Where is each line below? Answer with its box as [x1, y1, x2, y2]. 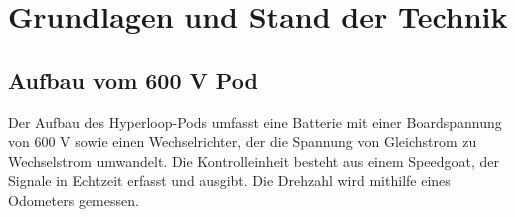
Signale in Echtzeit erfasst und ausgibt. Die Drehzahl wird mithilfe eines [8, 170, 451, 191]
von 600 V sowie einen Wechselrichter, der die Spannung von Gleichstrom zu [8, 131, 477, 152]
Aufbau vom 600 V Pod [8, 64, 258, 95]
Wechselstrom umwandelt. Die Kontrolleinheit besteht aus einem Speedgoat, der [8, 150, 499, 171]
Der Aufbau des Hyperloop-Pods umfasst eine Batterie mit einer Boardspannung [8, 111, 502, 132]
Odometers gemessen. [8, 189, 139, 210]
